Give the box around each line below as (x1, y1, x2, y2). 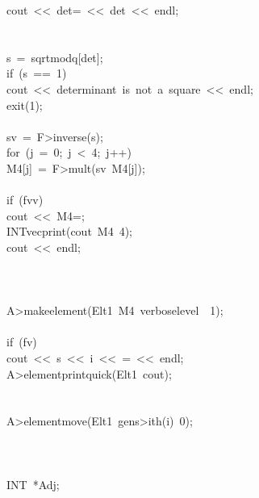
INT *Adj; (6, 475, 60, 492)
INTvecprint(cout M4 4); (6, 223, 133, 240)
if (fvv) (6, 191, 44, 208)
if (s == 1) (6, 65, 67, 82)
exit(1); (6, 96, 43, 113)
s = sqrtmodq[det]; (6, 48, 103, 65)
